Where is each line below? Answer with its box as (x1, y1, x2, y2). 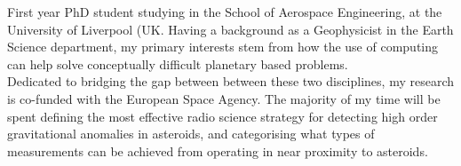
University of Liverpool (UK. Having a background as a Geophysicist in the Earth (7, 20, 454, 38)
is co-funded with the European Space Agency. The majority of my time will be (7, 89, 441, 107)
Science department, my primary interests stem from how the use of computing (7, 37, 439, 56)
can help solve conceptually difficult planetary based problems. (7, 54, 348, 73)
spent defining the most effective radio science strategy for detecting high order (7, 107, 438, 125)
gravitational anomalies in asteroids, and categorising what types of (7, 124, 375, 143)
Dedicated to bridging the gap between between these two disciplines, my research (7, 72, 455, 91)
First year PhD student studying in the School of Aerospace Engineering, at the (7, 3, 442, 20)
